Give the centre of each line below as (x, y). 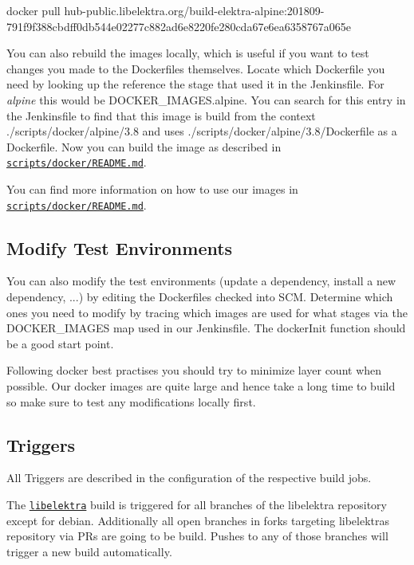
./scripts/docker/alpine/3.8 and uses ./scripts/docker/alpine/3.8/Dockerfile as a (202, 131)
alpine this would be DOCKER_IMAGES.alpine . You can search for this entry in (206, 99)
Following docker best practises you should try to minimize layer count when (194, 370)
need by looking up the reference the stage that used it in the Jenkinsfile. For (195, 84)
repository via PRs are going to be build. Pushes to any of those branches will (197, 536)
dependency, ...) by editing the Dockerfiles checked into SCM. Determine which (200, 297)
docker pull (34, 10)
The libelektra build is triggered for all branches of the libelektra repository (197, 504)
